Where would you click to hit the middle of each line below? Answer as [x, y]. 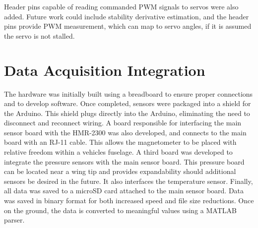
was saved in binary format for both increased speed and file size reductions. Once [129, 200]
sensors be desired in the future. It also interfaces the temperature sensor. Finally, [129, 181]
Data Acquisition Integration [105, 70]
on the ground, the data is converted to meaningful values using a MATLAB [120, 210]
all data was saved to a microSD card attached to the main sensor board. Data [124, 191]
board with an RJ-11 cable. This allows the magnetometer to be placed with [120, 142]
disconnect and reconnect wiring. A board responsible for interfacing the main [123, 123]
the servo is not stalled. [39, 35]
